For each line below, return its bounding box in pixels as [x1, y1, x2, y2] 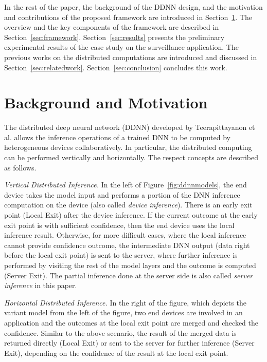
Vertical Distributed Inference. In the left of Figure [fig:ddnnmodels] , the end [4, 179, 247, 190]
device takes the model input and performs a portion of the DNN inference [4, 189, 240, 200]
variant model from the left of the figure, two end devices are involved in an [4, 307, 243, 318]
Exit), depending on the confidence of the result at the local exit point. [4, 347, 228, 358]
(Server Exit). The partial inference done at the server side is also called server [4, 270, 253, 280]
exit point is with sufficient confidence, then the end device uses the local [4, 219, 235, 230]
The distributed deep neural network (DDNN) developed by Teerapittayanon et [4, 122, 255, 132]
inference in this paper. [4, 280, 77, 291]
